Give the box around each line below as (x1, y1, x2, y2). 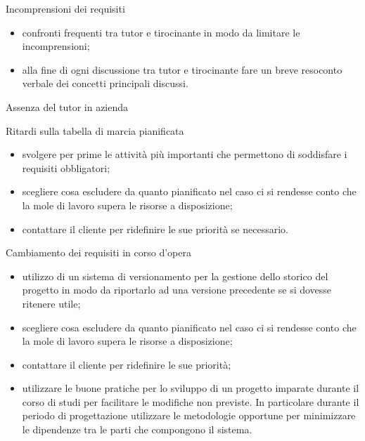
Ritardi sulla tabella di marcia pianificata (6, 123, 184, 138)
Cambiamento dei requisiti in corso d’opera (6, 245, 191, 260)
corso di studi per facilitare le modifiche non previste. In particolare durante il (22, 394, 359, 409)
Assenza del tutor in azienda (6, 99, 129, 114)
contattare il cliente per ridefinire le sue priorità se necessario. (22, 221, 288, 236)
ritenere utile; (22, 296, 81, 310)
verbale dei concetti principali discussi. (22, 76, 188, 91)
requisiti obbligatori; (22, 160, 110, 175)
